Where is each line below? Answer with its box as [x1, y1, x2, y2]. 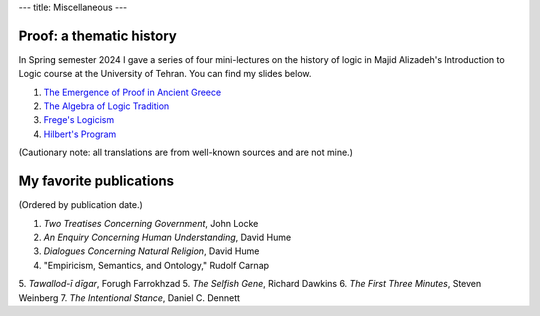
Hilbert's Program [43, 128, 117, 140]
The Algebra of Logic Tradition [43, 100, 170, 112]
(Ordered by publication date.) [18, 199, 144, 211]
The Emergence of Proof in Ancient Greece [43, 86, 222, 98]
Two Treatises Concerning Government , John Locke [43, 217, 259, 229]
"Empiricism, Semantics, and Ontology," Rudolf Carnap [43, 259, 270, 271]
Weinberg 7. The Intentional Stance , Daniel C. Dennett [18, 291, 240, 304]
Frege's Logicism [43, 114, 115, 126]
